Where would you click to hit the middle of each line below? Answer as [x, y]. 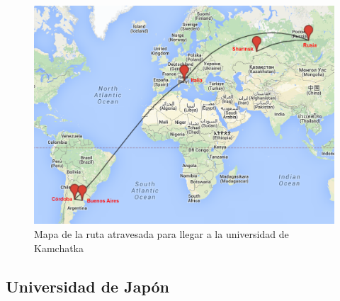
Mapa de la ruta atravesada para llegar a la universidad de [161, 234]
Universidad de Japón [87, 286]
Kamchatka [59, 248]
